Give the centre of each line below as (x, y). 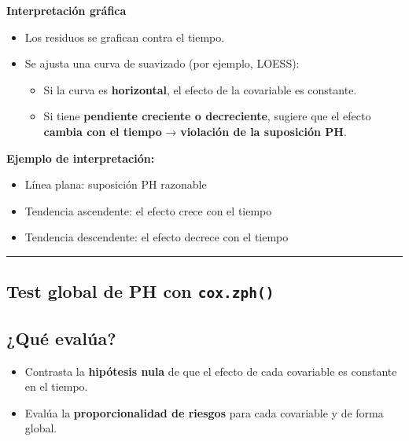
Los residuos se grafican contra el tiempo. (125, 37)
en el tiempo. (56, 386)
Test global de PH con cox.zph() (140, 291)
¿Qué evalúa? (61, 338)
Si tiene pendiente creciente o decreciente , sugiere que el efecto (207, 116)
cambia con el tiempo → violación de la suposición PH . (195, 131)
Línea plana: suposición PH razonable (116, 184)
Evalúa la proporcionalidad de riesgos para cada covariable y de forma (204, 412)
